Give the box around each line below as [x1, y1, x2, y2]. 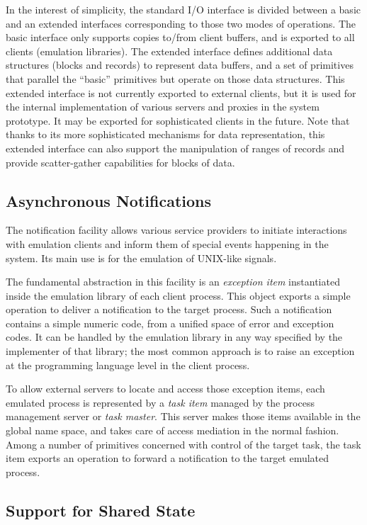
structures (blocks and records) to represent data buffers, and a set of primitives [6, 57, 354, 72]
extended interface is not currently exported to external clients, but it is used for [6, 85, 356, 100]
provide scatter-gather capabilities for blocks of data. [6, 154, 235, 169]
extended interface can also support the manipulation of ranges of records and [6, 140, 345, 155]
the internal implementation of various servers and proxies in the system [6, 99, 320, 114]
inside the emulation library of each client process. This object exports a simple [6, 288, 351, 303]
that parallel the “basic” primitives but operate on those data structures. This [6, 71, 345, 86]
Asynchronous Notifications [6, 189, 212, 211]
